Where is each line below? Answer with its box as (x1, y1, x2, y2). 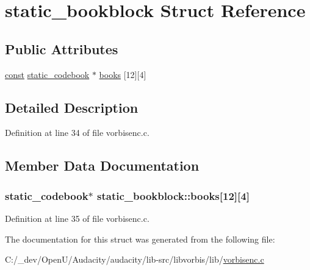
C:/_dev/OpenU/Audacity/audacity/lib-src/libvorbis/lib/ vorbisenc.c (5, 253, 264, 266)
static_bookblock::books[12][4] (97, 188, 250, 203)
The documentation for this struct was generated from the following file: (5, 232, 275, 245)
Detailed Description (5, 98, 139, 116)
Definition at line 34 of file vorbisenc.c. (5, 126, 150, 139)
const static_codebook (5, 68, 90, 80)
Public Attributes (5, 39, 118, 58)
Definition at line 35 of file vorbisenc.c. (5, 211, 150, 224)
